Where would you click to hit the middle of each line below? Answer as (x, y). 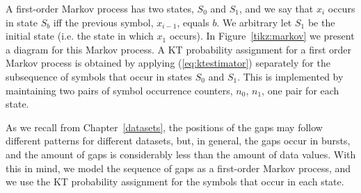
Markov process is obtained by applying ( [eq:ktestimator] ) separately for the (168, 63)
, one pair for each (300, 90)
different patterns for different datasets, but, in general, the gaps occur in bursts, (178, 141)
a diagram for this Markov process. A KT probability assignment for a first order (179, 49)
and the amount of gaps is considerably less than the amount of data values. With (181, 154)
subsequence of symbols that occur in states (99, 76)
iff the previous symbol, (103, 22)
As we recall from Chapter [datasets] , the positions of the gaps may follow (164, 127)
